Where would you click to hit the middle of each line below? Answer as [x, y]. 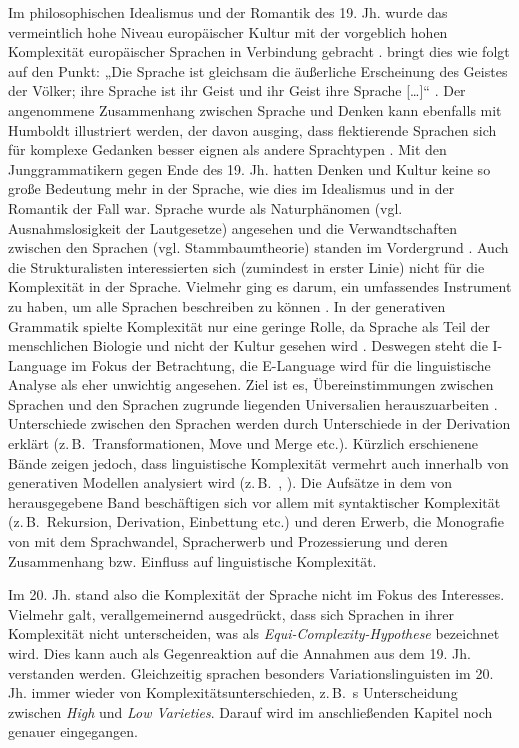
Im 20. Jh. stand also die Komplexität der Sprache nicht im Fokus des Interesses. [256, 594]
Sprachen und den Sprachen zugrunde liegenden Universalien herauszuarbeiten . [253, 403]
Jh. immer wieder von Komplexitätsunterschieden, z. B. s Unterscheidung [233, 692]
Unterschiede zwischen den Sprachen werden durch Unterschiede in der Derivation [259, 423]
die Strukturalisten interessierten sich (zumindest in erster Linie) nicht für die [246, 266]
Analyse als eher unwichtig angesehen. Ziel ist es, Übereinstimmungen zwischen [251, 384]
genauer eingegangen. [73, 731]
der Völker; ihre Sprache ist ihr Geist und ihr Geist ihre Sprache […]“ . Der [237, 90]
